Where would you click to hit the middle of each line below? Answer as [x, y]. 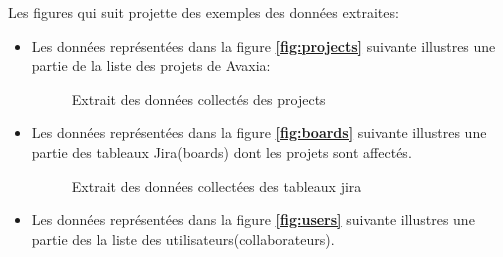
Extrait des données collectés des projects [198, 98]
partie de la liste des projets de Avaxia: [151, 65]
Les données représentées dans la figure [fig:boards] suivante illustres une [259, 132]
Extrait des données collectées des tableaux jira [216, 185]
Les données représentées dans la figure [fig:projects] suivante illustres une [263, 45]
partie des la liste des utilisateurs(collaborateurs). [183, 238]
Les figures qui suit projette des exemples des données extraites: [203, 12]
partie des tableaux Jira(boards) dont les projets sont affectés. [221, 151]
